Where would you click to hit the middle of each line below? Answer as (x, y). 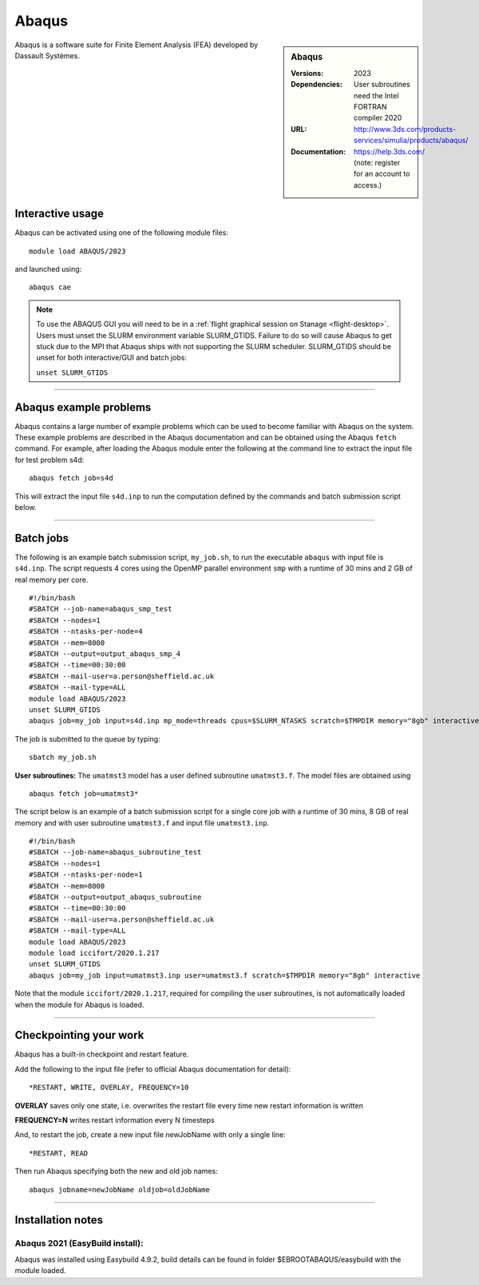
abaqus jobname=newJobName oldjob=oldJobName (120, 1190)
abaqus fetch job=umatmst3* (84, 794)
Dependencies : (317, 85)
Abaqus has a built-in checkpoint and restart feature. (102, 1054)
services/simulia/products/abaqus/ (411, 141)
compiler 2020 (378, 118)
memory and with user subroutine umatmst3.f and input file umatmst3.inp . (142, 822)
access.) (368, 185)
